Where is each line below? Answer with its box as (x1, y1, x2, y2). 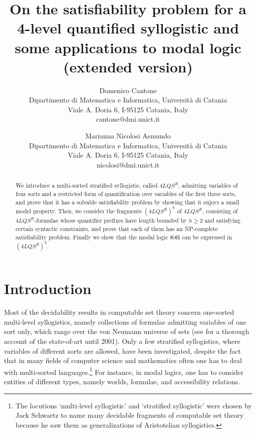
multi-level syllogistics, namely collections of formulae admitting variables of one (4, 316, 246, 327)
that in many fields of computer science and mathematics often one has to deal (4, 355, 242, 366)
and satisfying (204, 216, 241, 225)
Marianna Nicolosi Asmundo (85, 131, 171, 141)
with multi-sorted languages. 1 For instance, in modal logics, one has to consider (4, 365, 244, 377)
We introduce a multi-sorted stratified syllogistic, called (15, 181, 158, 190)
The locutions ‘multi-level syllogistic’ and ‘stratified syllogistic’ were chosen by (15, 400, 252, 410)
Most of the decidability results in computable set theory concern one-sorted (4, 307, 234, 317)
